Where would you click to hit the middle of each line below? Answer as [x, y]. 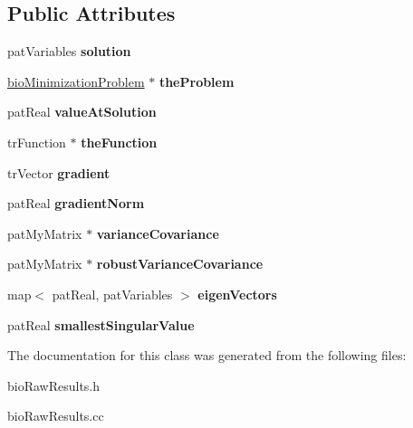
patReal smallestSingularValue [101, 324]
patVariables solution [69, 51]
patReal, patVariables [112, 294]
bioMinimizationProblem [76, 81]
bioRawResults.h [54, 385]
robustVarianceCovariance [180, 264]
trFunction [37, 142]
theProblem [197, 81]
